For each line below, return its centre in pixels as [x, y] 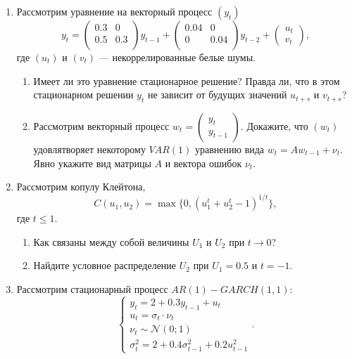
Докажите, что [277, 125]
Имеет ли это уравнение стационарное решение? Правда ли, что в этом [187, 80]
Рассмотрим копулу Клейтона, [81, 187]
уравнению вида [230, 149]
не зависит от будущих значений [217, 94]
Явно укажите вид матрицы [92, 163]
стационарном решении [83, 94]
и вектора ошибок [203, 163]
